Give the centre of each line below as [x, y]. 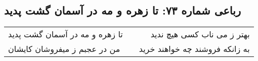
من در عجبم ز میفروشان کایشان [64, 49]
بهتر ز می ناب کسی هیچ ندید [200, 34]
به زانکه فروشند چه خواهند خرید [194, 49]
